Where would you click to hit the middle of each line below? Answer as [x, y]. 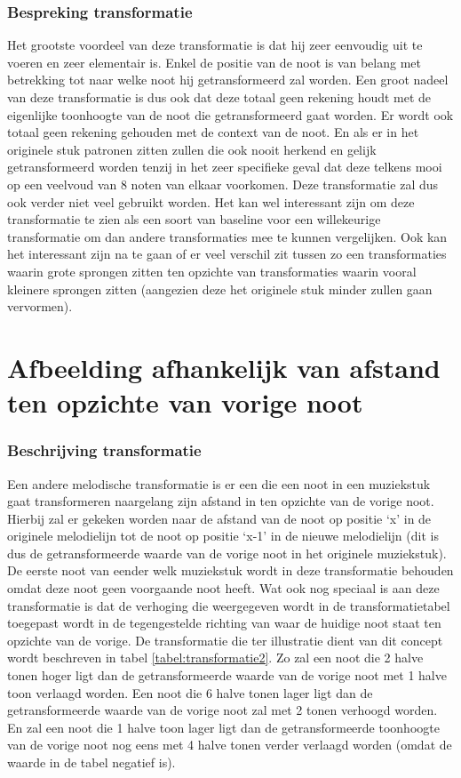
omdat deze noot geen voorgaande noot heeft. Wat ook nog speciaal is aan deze [223, 588]
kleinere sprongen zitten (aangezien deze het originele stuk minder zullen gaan [220, 289]
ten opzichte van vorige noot [185, 402]
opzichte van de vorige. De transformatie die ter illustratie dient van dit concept [225, 640]
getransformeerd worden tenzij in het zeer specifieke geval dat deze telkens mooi [225, 167]
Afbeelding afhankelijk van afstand [224, 367]
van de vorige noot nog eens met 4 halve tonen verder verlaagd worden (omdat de [230, 745]
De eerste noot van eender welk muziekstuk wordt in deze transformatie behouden [230, 570]
